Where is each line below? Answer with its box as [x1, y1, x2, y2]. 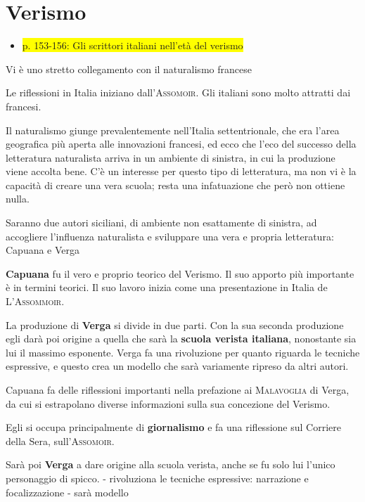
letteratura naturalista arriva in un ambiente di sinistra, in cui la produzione [6, 150, 335, 165]
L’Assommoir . [6, 294, 65, 309]
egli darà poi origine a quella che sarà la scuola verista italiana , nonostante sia [6, 331, 357, 346]
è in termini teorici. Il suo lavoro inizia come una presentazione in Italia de [6, 280, 328, 295]
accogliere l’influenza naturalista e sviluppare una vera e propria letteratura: [6, 229, 334, 243]
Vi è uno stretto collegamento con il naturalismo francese [6, 61, 252, 76]
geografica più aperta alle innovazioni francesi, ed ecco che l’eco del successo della [6, 136, 357, 151]
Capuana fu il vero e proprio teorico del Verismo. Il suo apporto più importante [6, 266, 354, 281]
